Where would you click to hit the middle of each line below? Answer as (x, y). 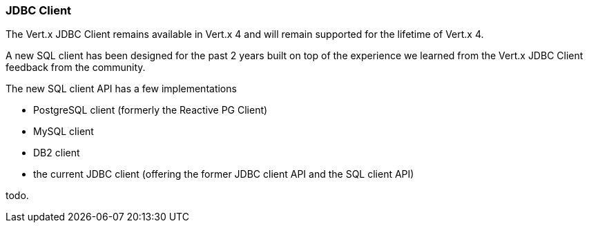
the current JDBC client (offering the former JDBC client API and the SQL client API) (224, 174)
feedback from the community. (76, 68)
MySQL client (64, 132)
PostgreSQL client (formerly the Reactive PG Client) (151, 110)
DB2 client (57, 153)
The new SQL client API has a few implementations (121, 89)
